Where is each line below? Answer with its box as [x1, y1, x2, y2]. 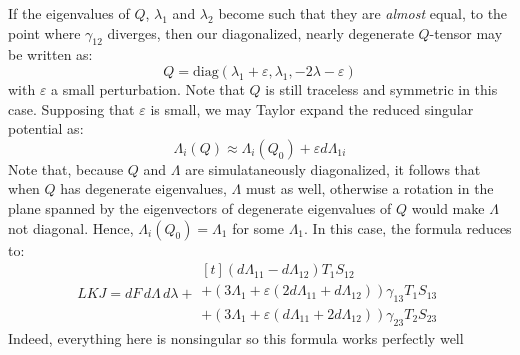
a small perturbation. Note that [51, 78, 245, 99]
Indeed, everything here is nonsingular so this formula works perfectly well [8, 327, 464, 348]
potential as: [8, 118, 84, 139]
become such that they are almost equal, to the [218, 3, 508, 23]
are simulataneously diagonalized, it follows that [185, 158, 481, 179]
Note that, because [8, 158, 124, 179]
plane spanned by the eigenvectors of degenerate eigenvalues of [8, 197, 392, 218]
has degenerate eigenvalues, [60, 178, 227, 199]
